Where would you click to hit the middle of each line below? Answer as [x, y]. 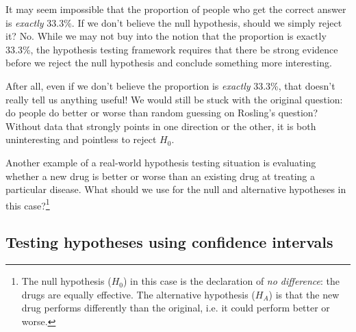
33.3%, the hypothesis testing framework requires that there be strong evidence [172, 49]
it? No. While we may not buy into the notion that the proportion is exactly [166, 36]
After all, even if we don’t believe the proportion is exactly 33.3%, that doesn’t [170, 85]
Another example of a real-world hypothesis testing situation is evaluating [161, 162]
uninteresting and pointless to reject [81, 139]
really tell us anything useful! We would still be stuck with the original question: [174, 99]
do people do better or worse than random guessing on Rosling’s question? [162, 113]
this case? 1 [28, 204]
